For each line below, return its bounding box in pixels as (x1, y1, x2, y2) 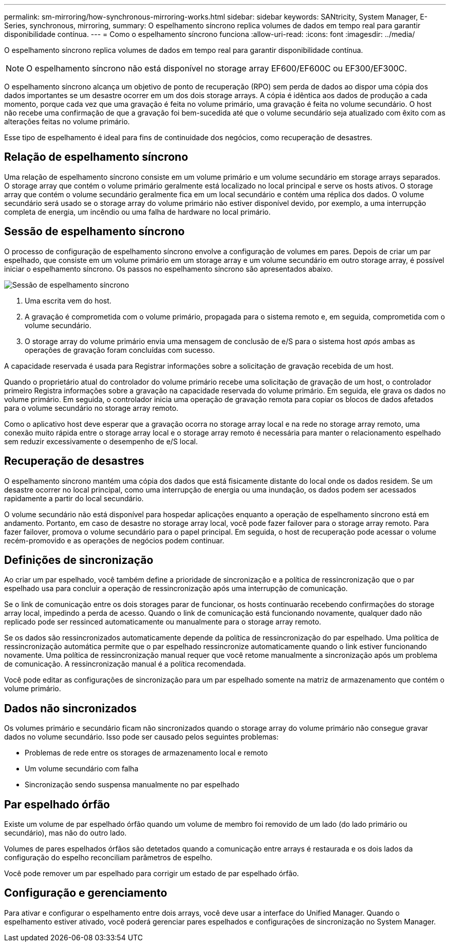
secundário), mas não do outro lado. (4, 828, 127, 838)
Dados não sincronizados (4, 702, 137, 715)
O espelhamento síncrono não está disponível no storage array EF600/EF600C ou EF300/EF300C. (26, 63, 407, 73)
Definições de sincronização (4, 553, 154, 566)
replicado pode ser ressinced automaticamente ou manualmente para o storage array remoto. (4, 617, 322, 627)
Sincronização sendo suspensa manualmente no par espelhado (25, 780, 239, 789)
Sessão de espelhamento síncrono (4, 225, 185, 238)
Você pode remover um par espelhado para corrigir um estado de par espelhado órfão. (4, 869, 299, 878)
